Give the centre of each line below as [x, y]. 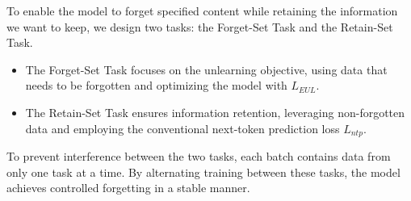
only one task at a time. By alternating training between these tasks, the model [203, 172]
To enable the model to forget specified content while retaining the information [202, 10]
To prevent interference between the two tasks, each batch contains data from [199, 156]
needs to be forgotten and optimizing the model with [156, 85]
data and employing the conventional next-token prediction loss [182, 128]
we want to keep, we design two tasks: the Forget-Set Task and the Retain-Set [200, 26]
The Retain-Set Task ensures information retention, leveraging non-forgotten [215, 112]
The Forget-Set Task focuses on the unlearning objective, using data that [206, 69]
